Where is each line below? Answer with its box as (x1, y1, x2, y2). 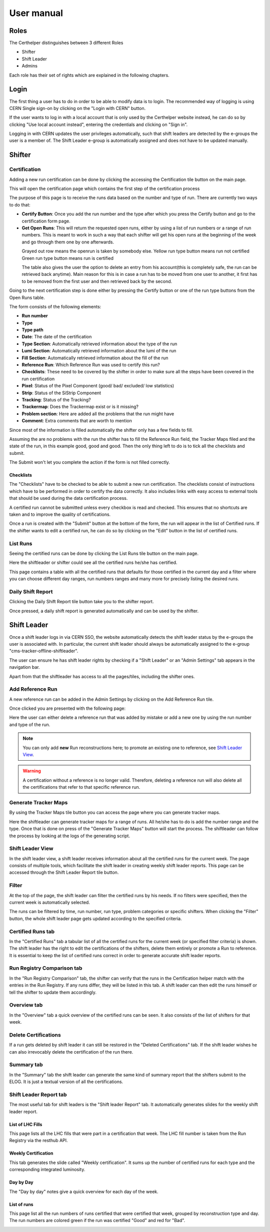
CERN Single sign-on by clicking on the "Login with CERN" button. (9, 105, 146, 111)
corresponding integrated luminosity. (9, 1167, 85, 1173)
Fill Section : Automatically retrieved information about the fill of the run (21, 355, 168, 361)
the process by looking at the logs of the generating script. (9, 833, 130, 839)
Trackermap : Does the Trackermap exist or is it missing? (21, 404, 138, 410)
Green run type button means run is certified (21, 255, 114, 261)
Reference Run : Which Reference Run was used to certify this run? (21, 362, 160, 368)
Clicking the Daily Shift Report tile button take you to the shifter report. (9, 599, 154, 605)
